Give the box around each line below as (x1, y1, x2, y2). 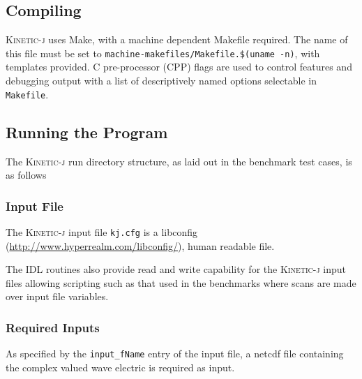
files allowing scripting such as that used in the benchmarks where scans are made (6, 275, 356, 290)
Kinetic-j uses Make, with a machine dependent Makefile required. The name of (6, 32, 348, 47)
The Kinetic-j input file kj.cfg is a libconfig (6, 224, 198, 239)
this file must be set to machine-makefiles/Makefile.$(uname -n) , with (6, 45, 320, 60)
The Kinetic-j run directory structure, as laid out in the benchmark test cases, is (6, 154, 352, 168)
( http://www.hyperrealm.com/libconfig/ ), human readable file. (6, 238, 275, 253)
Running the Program (6, 121, 168, 142)
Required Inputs (6, 318, 100, 336)
